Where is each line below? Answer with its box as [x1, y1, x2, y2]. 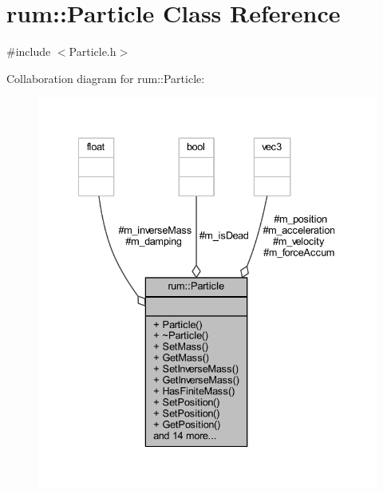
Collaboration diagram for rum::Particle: [6, 69, 205, 86]
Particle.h [69, 43, 116, 60]
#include [6, 43, 51, 60]
